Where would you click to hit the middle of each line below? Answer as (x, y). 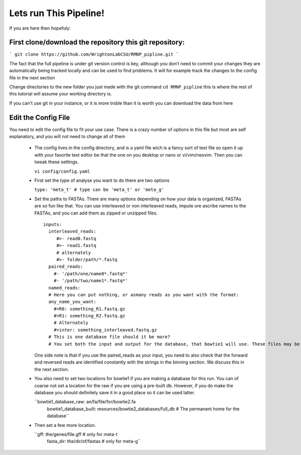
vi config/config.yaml (62, 171)
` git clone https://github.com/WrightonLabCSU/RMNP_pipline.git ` (94, 54)
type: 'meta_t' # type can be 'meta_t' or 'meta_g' (99, 190)
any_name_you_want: (72, 302)
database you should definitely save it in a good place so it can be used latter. (115, 392)
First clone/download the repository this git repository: (97, 42)
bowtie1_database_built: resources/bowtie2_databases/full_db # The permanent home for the (143, 409)
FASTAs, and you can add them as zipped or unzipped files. (96, 213)
